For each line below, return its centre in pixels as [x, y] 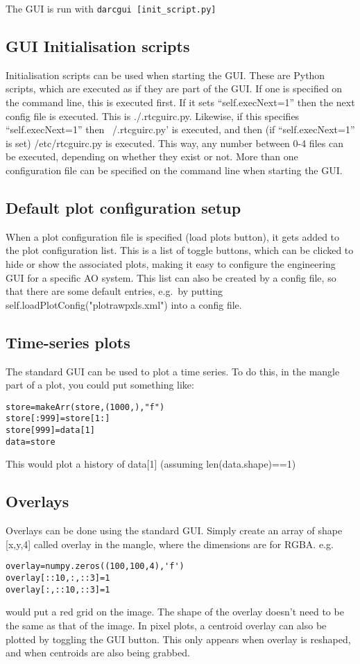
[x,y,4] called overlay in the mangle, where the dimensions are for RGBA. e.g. [170, 544]
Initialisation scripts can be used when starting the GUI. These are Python [165, 75]
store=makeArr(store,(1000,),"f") [85, 407]
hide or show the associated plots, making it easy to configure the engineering [171, 264]
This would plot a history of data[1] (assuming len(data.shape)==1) [151, 464]
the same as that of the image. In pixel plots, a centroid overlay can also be [166, 625]
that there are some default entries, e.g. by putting [114, 291]
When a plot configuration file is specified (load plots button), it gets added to [173, 236]
